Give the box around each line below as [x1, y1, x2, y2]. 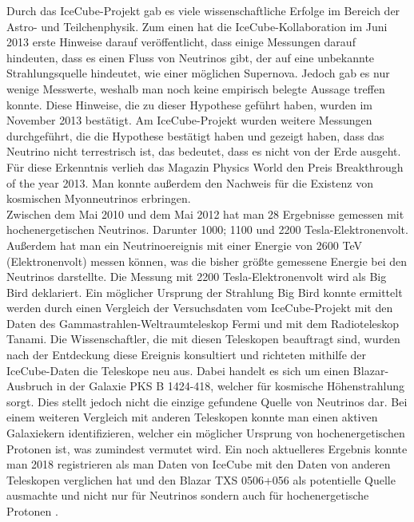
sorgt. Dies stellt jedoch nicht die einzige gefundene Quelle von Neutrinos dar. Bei [6, 393, 408, 409]
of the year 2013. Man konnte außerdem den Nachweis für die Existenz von [6, 174, 373, 191]
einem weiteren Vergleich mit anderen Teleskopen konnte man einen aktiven [6, 409, 378, 425]
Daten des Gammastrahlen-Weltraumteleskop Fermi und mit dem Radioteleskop [6, 314, 400, 331]
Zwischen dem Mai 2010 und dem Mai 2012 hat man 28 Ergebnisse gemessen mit [6, 205, 404, 222]
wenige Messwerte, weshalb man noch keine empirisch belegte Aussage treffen [6, 80, 385, 97]
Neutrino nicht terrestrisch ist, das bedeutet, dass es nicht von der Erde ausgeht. [6, 143, 401, 160]
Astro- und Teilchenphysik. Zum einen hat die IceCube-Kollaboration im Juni [6, 18, 388, 34]
